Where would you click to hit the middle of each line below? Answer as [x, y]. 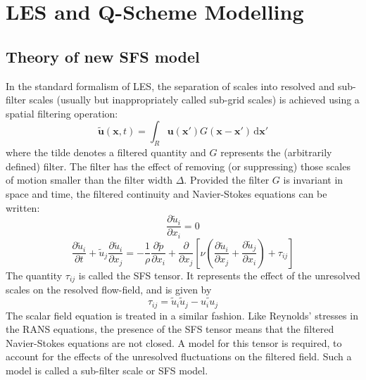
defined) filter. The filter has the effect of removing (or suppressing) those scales [178, 166]
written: [23, 207]
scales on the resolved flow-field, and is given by [109, 290]
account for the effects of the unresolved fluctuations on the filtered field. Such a [179, 356]
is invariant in [313, 180]
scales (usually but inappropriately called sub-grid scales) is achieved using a [194, 100]
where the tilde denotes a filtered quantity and [106, 152]
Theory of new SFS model [103, 56]
